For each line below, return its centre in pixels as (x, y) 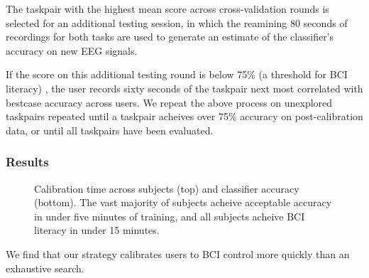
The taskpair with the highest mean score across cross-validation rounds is (167, 9)
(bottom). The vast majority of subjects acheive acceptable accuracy (183, 202)
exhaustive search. (45, 268)
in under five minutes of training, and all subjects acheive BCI (170, 216)
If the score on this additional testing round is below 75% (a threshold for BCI (177, 74)
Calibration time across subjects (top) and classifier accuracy (167, 188)
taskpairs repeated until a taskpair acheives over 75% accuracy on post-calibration (184, 116)
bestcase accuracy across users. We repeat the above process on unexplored (169, 102)
